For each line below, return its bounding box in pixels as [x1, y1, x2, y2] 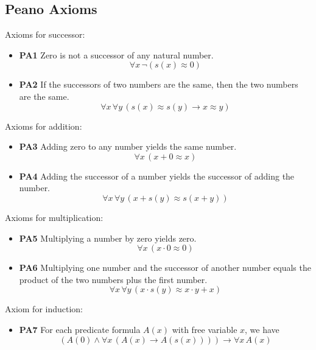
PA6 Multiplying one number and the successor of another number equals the [19, 261, 311, 274]
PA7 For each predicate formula [19, 323, 141, 335]
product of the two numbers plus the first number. [19, 273, 208, 285]
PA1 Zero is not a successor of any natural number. [19, 48, 214, 61]
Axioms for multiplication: [5, 211, 104, 223]
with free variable [172, 323, 237, 335]
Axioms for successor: [5, 28, 85, 41]
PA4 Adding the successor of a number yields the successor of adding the [19, 169, 295, 182]
